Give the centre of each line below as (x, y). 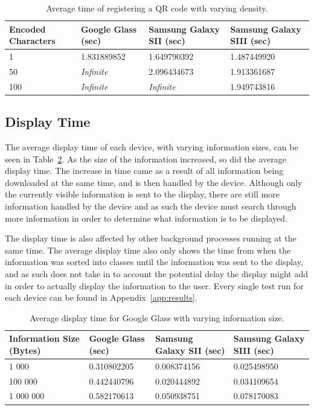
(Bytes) (25, 350)
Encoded (27, 29)
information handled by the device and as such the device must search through (151, 206)
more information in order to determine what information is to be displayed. (146, 218)
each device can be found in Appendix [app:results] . (101, 297)
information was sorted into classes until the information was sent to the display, (154, 262)
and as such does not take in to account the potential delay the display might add (156, 273)
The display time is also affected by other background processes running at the (151, 238)
